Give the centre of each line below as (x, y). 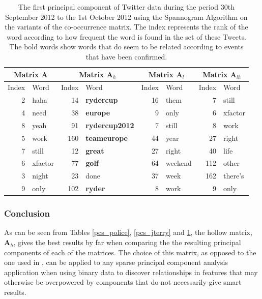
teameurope (107, 138)
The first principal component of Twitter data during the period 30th (126, 7)
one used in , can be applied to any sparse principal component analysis (116, 262)
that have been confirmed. (126, 56)
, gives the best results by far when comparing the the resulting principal (127, 242)
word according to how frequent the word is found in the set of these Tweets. (126, 36)
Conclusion (27, 213)
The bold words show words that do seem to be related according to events (126, 47)
